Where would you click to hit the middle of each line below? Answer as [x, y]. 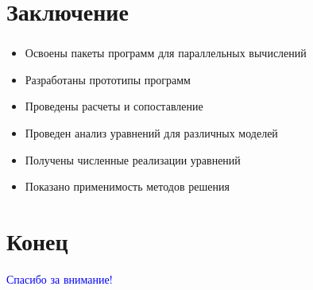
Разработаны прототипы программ [108, 79]
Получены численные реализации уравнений [133, 159]
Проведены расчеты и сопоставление [114, 106]
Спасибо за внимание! [60, 278]
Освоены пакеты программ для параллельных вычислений [166, 53]
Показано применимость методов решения [127, 186]
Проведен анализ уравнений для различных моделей [151, 133]
